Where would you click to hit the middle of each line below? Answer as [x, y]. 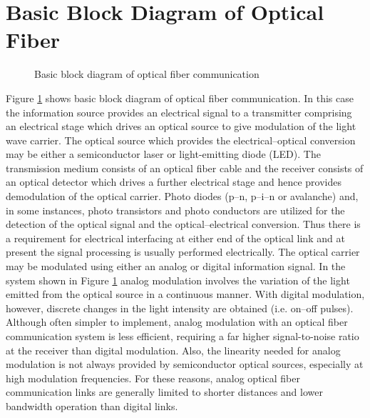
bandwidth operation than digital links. [92, 405]
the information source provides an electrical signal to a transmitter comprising [179, 112]
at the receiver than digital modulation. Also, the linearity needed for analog [173, 350]
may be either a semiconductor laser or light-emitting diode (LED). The [163, 154]
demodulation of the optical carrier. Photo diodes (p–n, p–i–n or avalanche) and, [182, 196]
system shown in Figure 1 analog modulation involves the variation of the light [178, 280]
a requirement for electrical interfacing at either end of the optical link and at [175, 238]
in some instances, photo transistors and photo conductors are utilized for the [175, 210]
